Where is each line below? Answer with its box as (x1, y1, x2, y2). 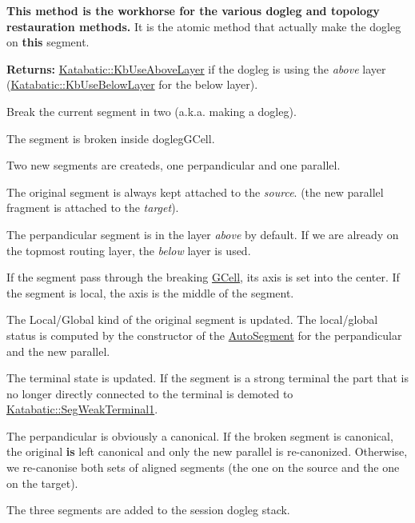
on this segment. (6, 34, 90, 50)
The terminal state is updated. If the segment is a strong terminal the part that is (6, 369, 409, 386)
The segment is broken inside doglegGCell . (6, 130, 215, 146)
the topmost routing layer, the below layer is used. (6, 242, 251, 258)
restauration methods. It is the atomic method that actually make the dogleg (6, 18, 401, 34)
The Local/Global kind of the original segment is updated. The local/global (6, 311, 378, 328)
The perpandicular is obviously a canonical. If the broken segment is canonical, (6, 427, 393, 444)
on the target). (6, 474, 78, 491)
